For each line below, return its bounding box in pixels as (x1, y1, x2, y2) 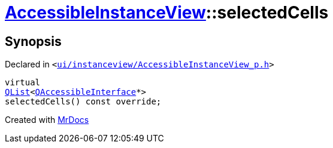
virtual (5, 78, 41, 88)
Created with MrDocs (5, 115, 89, 125)
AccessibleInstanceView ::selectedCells (5, 2, 329, 23)
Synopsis (5, 33, 62, 49)
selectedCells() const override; (5, 97, 162, 107)
